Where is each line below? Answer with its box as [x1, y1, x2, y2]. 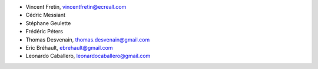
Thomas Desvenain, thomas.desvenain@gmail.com [25, 36, 150, 43]
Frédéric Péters [25, 28, 63, 35]
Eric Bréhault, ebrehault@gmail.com [25, 44, 113, 51]
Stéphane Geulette [25, 19, 71, 26]
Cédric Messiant [25, 12, 66, 19]
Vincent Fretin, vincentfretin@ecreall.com [25, 4, 127, 10]
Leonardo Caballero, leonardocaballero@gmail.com [25, 53, 151, 60]
